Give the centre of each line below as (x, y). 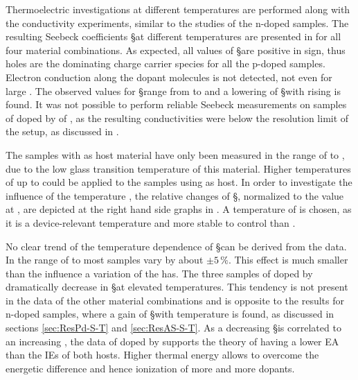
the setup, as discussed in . (62, 131)
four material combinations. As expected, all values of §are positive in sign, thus (176, 50)
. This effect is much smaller (288, 260)
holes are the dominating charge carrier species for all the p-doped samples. (165, 63)
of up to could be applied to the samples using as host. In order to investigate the (179, 182)
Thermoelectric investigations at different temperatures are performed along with (178, 9)
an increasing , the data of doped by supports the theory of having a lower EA (172, 341)
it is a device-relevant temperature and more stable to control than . (151, 222)
